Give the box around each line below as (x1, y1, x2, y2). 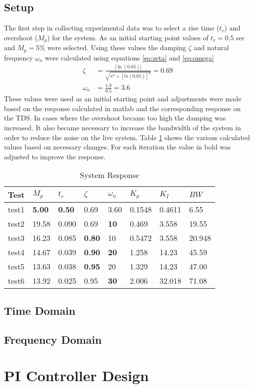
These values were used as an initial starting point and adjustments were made (4, 93, 242, 104)
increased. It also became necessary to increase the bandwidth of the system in (4, 122, 241, 132)
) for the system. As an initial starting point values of (47, 32, 209, 42)
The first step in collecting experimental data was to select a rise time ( (4, 23, 220, 33)
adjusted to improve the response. (4, 151, 106, 161)
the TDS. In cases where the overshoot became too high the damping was (4, 113, 226, 123)
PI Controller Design (4, 365, 149, 386)
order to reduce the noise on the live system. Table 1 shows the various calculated (4, 132, 250, 142)
